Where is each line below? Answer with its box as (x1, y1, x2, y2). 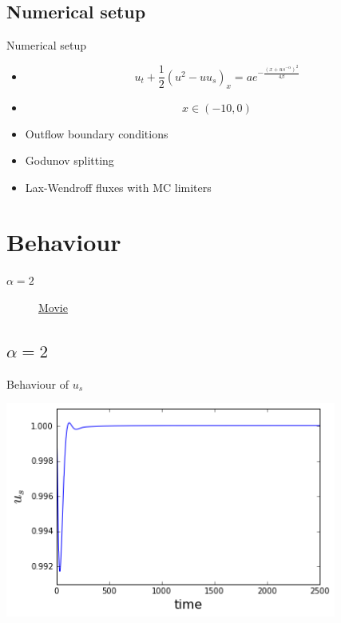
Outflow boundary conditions (25, 125, 169, 142)
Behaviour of (6, 375, 69, 392)
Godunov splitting (25, 152, 114, 169)
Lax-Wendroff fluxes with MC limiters (25, 178, 212, 195)
